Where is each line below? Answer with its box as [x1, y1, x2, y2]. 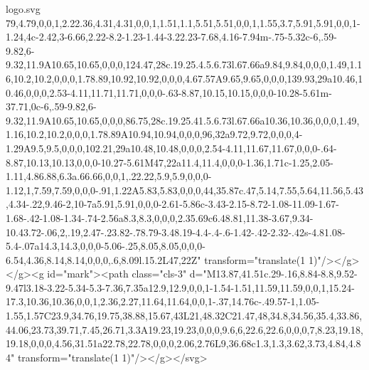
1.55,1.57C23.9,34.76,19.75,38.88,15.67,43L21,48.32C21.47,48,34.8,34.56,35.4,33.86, [6, 308, 363, 323]
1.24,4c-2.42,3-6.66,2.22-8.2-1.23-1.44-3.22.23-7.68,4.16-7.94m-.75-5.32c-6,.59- [6, 29, 337, 44]
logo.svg [6, 1, 41, 16]
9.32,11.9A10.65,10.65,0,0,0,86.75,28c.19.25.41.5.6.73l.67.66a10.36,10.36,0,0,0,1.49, [6, 112, 360, 127]
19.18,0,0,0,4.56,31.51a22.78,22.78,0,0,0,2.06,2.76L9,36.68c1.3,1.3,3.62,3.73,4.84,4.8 [6, 336, 361, 351]
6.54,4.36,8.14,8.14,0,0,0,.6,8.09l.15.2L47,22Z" [6, 252, 201, 267]
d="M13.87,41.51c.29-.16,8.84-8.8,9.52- [189, 266, 358, 281]
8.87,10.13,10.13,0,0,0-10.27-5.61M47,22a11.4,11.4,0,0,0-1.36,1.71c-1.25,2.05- [6, 154, 333, 169]
